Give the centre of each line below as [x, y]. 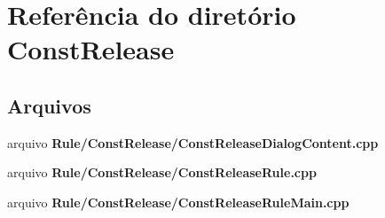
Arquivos [49, 105]
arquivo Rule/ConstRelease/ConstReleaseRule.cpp [162, 172]
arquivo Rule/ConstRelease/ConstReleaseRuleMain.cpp [178, 202]
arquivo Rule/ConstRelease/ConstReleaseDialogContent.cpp [193, 142]
